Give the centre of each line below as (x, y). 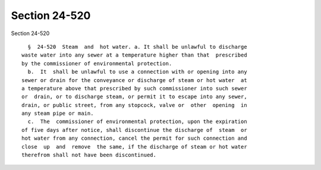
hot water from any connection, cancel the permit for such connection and (134, 138)
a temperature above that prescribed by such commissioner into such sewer (134, 88)
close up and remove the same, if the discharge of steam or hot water (134, 147)
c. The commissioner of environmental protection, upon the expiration (137, 122)
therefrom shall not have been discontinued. (89, 155)
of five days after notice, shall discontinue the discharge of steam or (134, 130)
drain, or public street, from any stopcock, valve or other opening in (134, 105)
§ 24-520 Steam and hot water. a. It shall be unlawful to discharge (137, 47)
